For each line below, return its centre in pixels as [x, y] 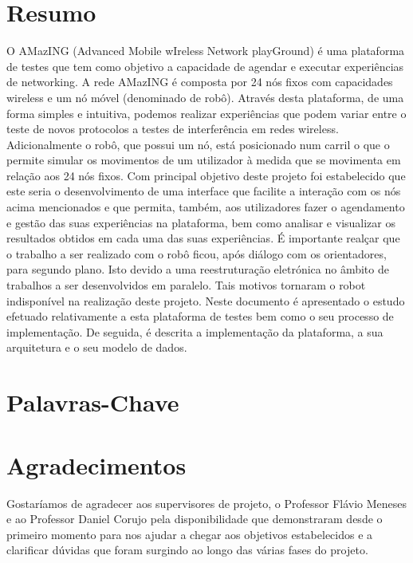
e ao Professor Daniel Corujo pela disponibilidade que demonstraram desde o [195, 519]
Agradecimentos [96, 465]
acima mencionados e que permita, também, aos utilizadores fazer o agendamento [206, 207]
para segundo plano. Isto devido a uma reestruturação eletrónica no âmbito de [198, 269]
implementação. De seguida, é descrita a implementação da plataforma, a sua [195, 331]
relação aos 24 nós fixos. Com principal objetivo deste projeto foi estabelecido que [206, 175]
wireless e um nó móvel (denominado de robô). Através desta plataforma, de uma [205, 97]
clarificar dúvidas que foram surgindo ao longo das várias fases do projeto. [187, 550]
